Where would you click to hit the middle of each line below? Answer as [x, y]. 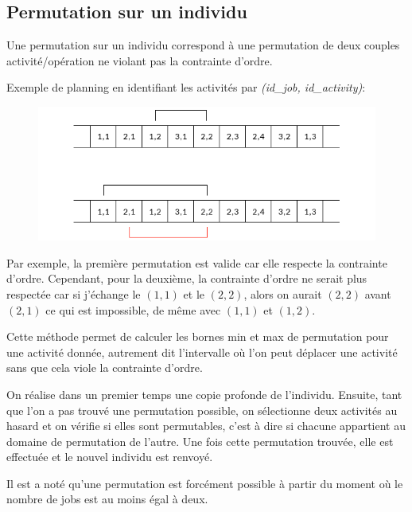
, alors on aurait [283, 293]
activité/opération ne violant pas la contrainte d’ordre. [140, 60]
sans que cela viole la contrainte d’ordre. [105, 367]
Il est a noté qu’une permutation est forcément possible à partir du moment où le [205, 483]
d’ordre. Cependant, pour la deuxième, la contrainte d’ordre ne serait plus [187, 278]
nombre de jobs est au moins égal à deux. [107, 499]
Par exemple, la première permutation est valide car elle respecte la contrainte [197, 262]
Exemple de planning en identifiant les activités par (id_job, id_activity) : [186, 87]
